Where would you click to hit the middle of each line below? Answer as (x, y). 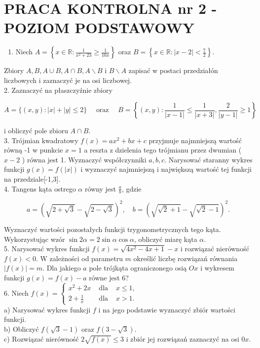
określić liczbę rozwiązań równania (186, 258)
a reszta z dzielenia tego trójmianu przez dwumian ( (163, 150)
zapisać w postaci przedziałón (173, 70)
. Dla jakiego (62, 268)
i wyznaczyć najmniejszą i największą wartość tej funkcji (166, 169)
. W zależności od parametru (79, 258)
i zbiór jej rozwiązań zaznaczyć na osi (183, 338)
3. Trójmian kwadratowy (41, 140)
